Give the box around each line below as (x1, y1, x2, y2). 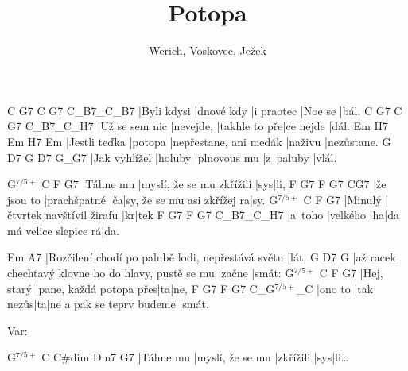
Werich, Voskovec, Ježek (149, 42, 266, 59)
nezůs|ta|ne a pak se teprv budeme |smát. (7, 296, 209, 312)
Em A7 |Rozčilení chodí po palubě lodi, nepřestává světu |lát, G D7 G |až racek (7, 249, 396, 265)
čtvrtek (7, 207, 42, 223)
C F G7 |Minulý (303, 191, 382, 207)
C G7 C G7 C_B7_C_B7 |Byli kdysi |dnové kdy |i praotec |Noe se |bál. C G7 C (7, 102, 402, 118)
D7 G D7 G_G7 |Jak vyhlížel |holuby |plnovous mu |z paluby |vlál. (7, 149, 337, 165)
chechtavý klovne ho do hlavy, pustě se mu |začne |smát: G (7, 265, 294, 281)
